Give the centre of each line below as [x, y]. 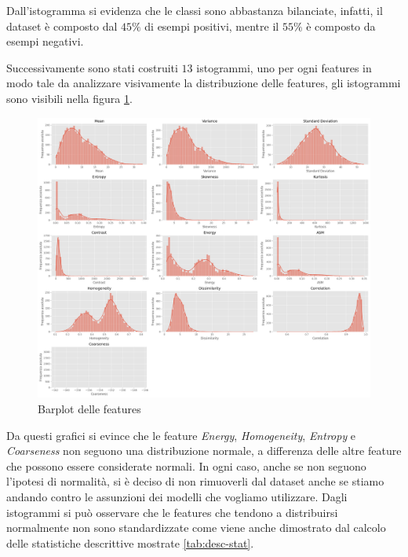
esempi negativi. [45, 41]
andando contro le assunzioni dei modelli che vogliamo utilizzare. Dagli [177, 497]
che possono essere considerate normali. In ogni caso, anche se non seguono [186, 465]
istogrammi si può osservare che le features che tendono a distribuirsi [172, 512]
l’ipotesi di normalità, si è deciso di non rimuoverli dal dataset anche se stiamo [195, 481]
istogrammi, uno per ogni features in [284, 67]
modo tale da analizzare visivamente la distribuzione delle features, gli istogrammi [204, 83]
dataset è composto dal [62, 26]
